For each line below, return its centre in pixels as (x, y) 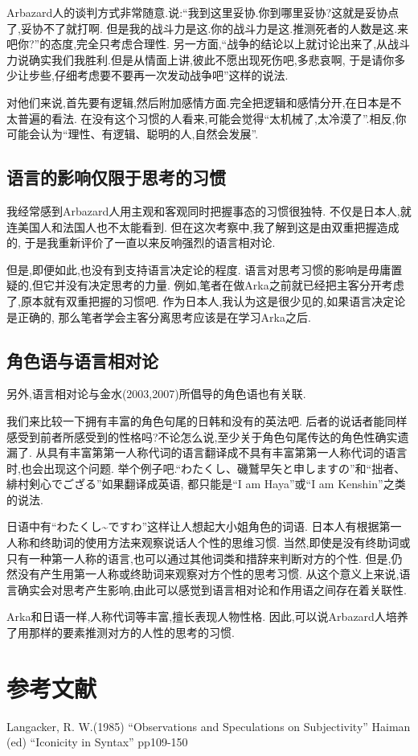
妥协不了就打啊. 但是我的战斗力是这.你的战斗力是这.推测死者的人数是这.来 (215, 28)
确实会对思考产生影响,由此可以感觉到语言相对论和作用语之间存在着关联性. (212, 589)
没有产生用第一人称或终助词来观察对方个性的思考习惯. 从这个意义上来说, (208, 574)
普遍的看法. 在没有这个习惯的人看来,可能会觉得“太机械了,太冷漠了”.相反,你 (212, 118)
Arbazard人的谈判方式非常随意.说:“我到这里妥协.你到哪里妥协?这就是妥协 (197, 12)
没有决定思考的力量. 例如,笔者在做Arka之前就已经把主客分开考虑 (235, 285)
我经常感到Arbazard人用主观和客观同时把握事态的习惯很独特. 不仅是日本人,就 (209, 210)
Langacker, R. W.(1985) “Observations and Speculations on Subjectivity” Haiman (209, 726)
